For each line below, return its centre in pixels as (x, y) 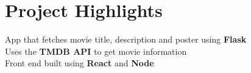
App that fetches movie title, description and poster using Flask (126, 39)
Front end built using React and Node (80, 63)
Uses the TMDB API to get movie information (96, 51)
